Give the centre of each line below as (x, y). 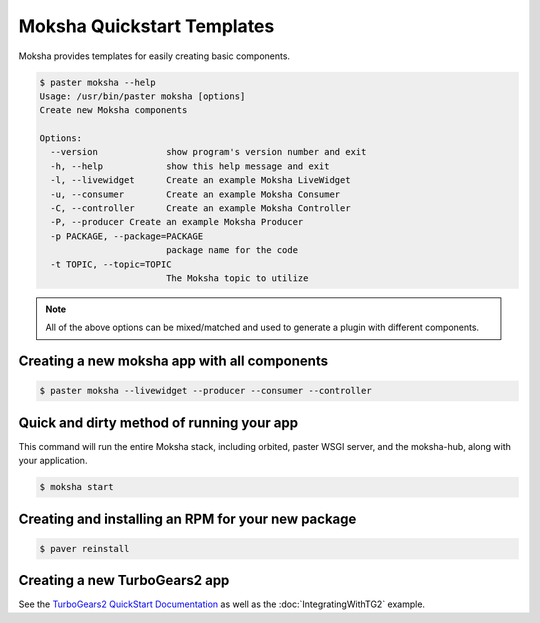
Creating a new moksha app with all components (173, 361)
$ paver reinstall (84, 548)
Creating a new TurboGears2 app (124, 580)
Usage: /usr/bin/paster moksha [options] (142, 96)
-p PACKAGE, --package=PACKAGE (127, 236)
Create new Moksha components (113, 110)
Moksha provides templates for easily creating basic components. (154, 56)
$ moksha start (76, 487)
